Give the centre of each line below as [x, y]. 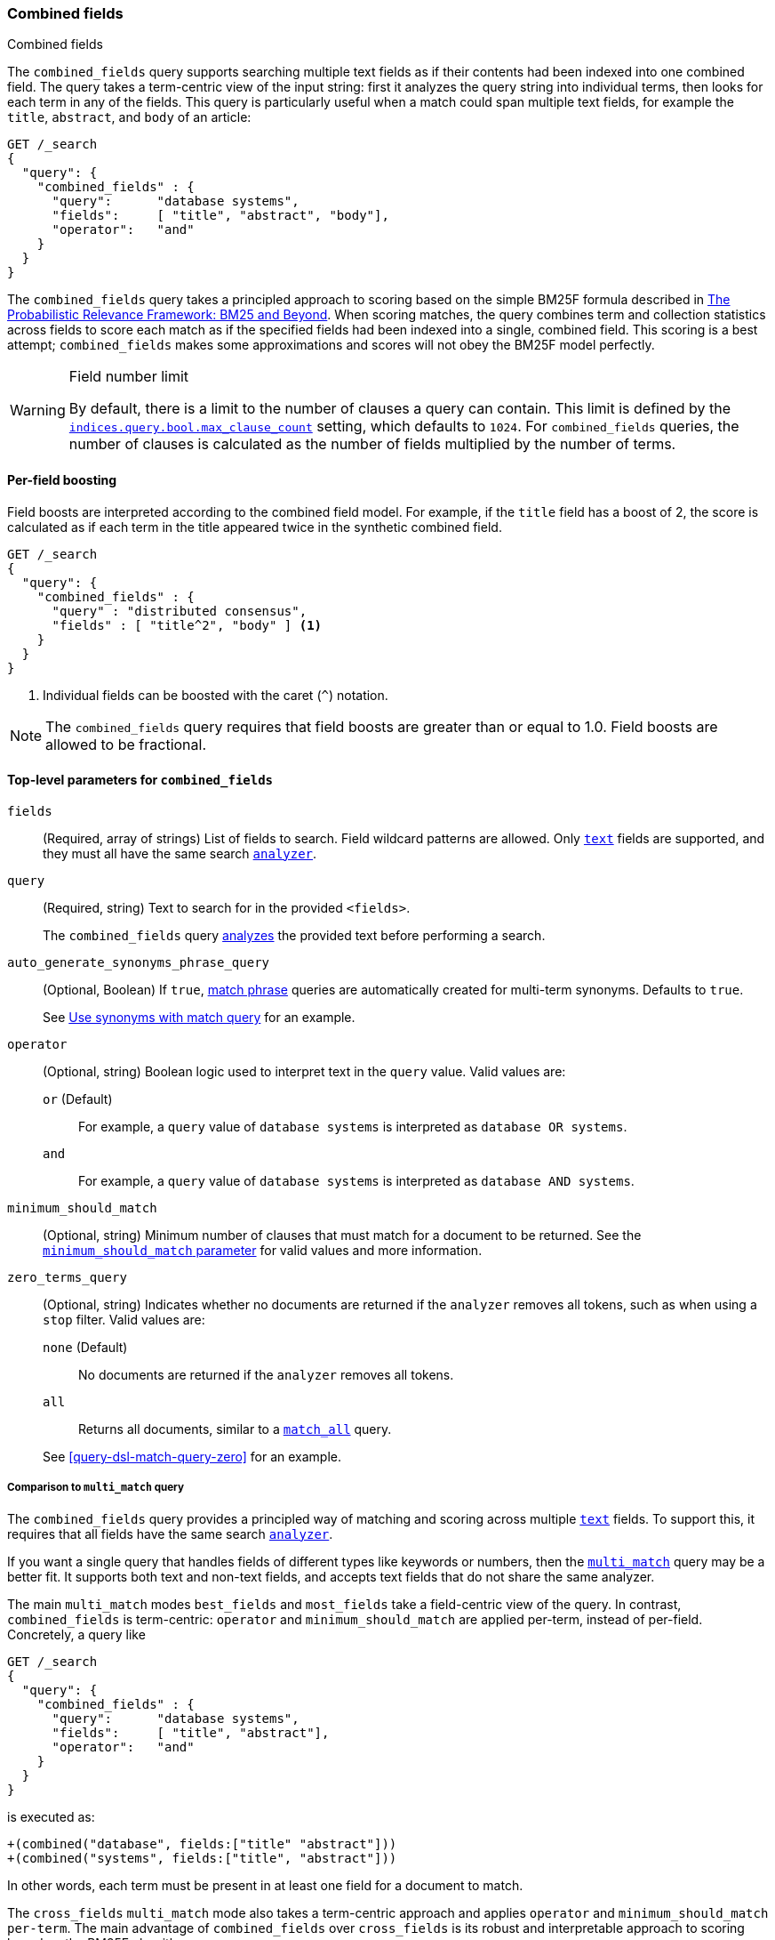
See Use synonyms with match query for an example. [199, 1017]
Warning [38, 411]
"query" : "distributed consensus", [180, 611]
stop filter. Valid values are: [124, 1319]
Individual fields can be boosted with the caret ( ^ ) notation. [216, 695]
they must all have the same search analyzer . [180, 853]
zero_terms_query [67, 1277]
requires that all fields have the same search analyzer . [170, 1533]
